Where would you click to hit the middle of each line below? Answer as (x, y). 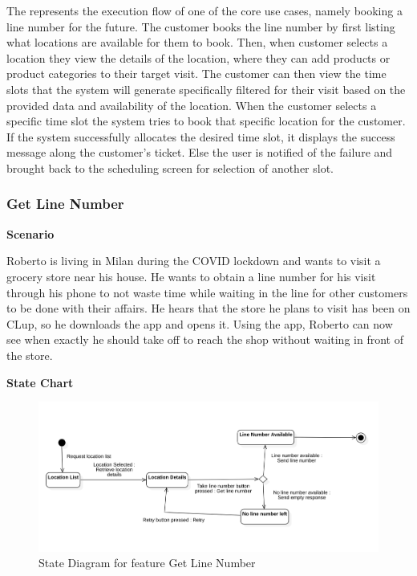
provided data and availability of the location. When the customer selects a (192, 105)
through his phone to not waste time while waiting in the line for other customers (207, 292)
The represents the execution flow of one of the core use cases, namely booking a (204, 10)
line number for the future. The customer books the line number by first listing (201, 26)
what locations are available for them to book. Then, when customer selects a (197, 42)
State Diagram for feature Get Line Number (147, 563)
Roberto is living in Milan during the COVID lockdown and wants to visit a (194, 261)
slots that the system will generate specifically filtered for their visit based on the (206, 89)
